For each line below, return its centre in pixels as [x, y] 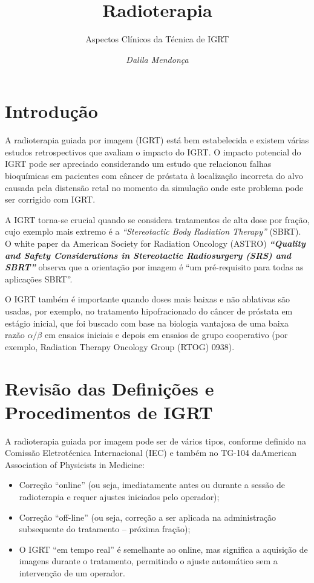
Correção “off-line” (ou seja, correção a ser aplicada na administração [148, 517]
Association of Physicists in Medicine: [75, 464]
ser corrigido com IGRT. [50, 199]
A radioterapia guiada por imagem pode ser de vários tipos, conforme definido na [155, 441]
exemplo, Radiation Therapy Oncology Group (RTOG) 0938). [120, 346]
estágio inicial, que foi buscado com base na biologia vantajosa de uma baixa [147, 323]
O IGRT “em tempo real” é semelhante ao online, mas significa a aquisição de [163, 549]
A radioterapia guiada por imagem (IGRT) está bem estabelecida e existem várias [157, 140]
